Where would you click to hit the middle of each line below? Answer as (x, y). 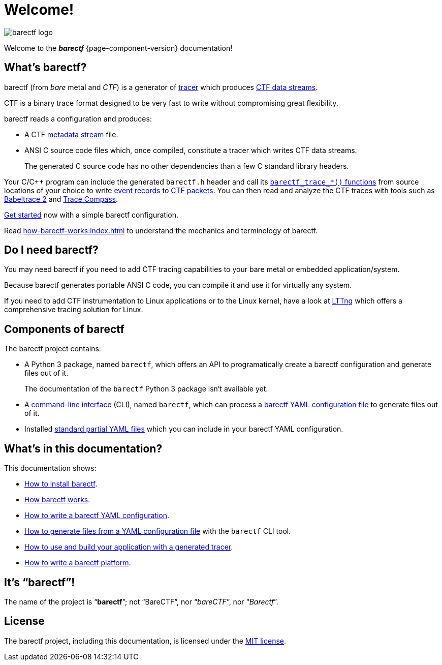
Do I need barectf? (51, 250)
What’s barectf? (45, 68)
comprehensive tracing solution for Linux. (74, 310)
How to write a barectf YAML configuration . (97, 516)
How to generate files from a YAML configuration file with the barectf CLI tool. (158, 531)
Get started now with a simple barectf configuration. (91, 215)
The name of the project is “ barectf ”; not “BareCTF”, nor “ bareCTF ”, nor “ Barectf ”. (141, 601)
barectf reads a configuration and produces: (78, 118)
